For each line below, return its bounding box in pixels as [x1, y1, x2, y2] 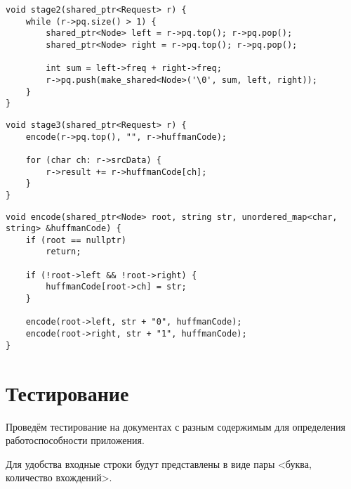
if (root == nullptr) [25, 235, 126, 245]
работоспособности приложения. [6, 433, 145, 448]
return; [46, 247, 81, 257]
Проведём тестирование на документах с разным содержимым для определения [6, 419, 346, 433]
